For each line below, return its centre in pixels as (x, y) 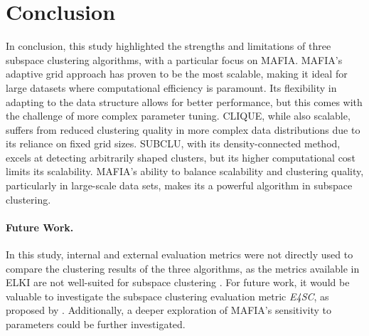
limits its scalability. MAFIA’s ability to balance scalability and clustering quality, (185, 171)
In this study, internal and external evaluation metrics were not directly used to (180, 254)
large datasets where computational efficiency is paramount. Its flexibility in (171, 87)
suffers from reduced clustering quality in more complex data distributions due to (183, 129)
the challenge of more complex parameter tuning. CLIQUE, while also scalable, (178, 116)
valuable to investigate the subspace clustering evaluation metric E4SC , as (167, 296)
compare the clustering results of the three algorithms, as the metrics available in (183, 268)
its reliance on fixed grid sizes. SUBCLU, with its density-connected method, (173, 143)
